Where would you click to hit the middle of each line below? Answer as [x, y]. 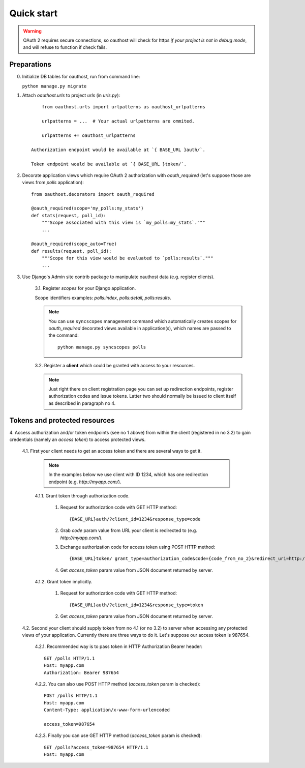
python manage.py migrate [54, 86]
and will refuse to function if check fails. [65, 47]
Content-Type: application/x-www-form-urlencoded [107, 710]
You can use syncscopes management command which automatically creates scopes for [143, 321]
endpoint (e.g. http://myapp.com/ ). [85, 482]
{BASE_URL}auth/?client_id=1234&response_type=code [135, 519]
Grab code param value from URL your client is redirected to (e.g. [129, 530]
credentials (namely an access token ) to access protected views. [78, 439]
